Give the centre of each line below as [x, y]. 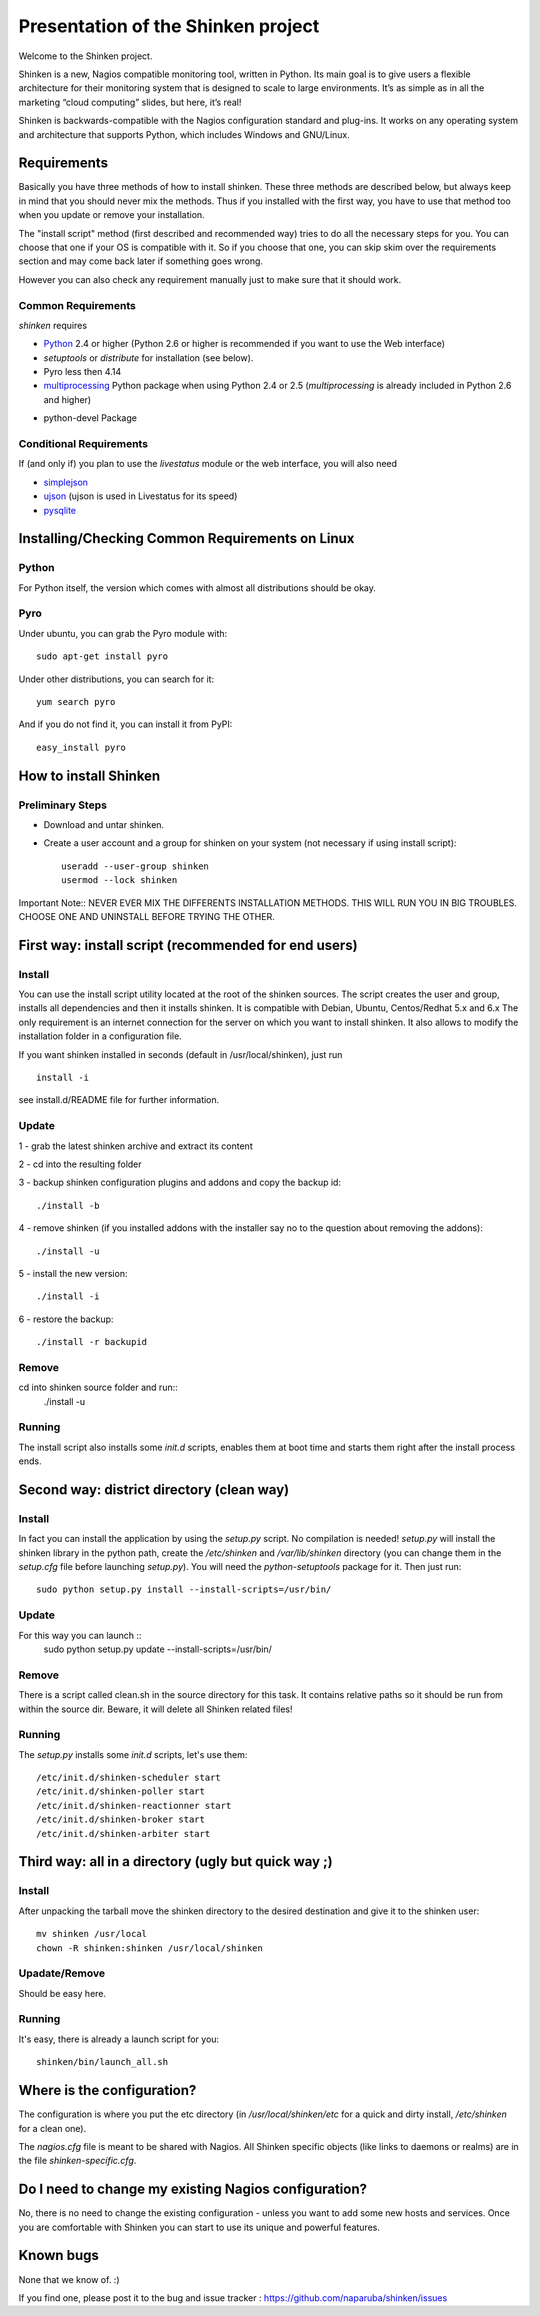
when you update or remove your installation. [111, 215]
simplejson [66, 482]
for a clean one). [52, 2128]
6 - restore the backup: [66, 1319]
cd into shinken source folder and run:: [98, 1387]
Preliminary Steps [62, 805]
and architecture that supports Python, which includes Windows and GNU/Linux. [184, 134]
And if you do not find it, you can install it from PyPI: [125, 724]
